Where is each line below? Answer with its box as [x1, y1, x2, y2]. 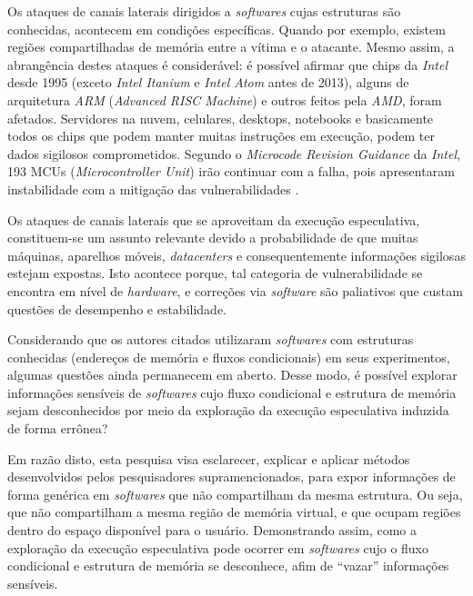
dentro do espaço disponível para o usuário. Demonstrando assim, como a [7, 521, 417, 540]
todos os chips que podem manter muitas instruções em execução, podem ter [7, 126, 435, 145]
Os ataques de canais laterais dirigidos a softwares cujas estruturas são [7, 2, 401, 20]
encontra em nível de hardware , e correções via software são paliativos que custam [7, 281, 463, 300]
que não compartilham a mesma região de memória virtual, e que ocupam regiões [7, 502, 461, 521]
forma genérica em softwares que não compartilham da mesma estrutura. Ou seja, [7, 484, 463, 503]
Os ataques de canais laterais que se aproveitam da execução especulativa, [7, 210, 420, 229]
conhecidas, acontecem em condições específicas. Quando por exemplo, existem [7, 19, 446, 38]
